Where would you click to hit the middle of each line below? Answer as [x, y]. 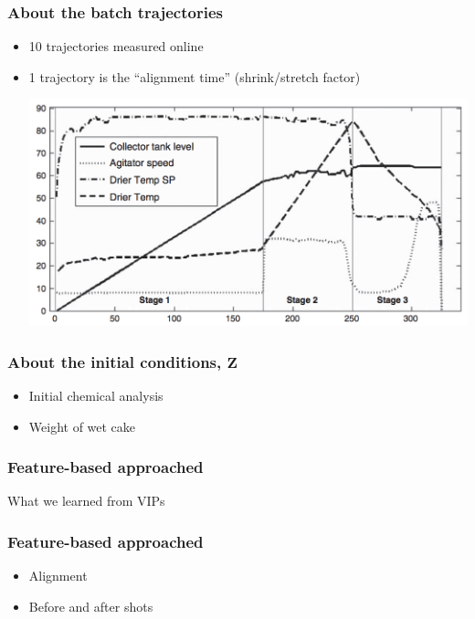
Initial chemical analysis [96, 395]
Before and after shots [91, 606]
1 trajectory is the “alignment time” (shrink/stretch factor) [195, 76]
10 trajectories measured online [116, 46]
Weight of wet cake [82, 426]
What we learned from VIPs [86, 501]
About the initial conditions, [115, 361]
